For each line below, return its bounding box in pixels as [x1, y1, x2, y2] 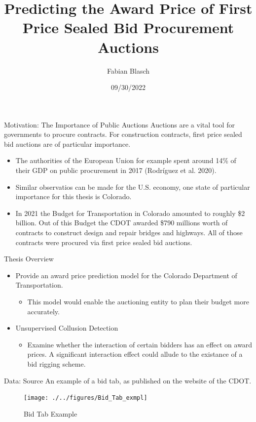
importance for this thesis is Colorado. [15, 191, 132, 202]
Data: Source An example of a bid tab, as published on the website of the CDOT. [4, 375, 252, 385]
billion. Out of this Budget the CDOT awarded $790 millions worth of [15, 217, 228, 228]
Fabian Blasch [107, 65, 150, 76]
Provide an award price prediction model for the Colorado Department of [15, 270, 237, 280]
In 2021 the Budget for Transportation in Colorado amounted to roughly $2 [15, 208, 245, 218]
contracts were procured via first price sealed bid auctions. [15, 237, 192, 247]
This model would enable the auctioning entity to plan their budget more [27, 296, 249, 306]
